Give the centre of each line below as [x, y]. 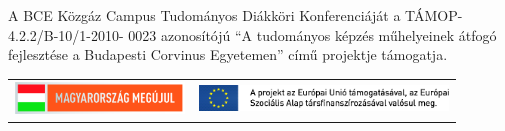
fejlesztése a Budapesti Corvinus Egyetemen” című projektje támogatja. [228, 54]
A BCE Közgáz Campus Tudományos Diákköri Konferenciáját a [204, 15]
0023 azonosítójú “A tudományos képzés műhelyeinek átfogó [312, 34]
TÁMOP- [434, 15]
